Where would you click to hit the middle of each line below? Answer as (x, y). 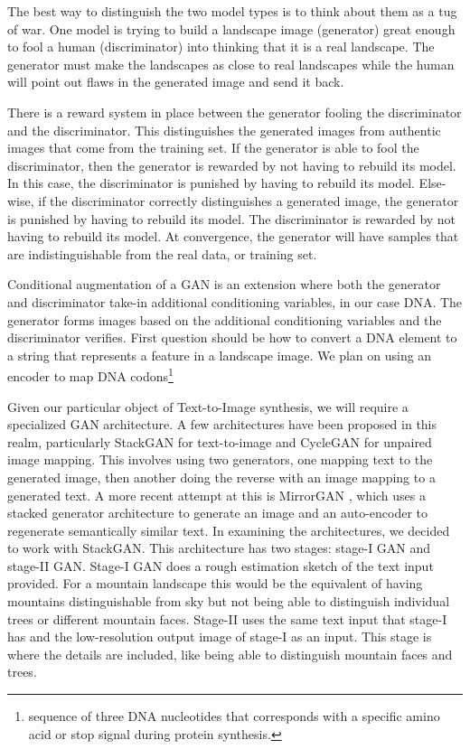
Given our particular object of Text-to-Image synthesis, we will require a (208, 406)
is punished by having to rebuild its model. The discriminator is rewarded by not (232, 218)
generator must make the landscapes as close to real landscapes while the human (231, 64)
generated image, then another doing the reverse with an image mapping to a (221, 477)
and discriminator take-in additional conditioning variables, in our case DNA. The (235, 301)
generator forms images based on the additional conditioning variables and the (225, 319)
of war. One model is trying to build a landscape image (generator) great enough (231, 28)
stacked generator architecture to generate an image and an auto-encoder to (217, 513)
